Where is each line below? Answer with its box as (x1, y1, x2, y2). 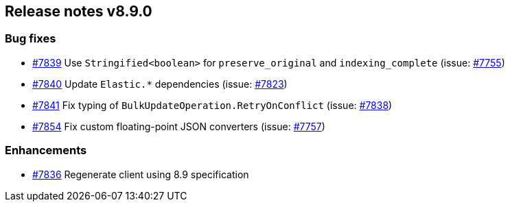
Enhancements (5, 143, 87, 158)
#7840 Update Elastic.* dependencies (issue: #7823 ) (32, 77, 288, 90)
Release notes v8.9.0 (5, 3, 152, 20)
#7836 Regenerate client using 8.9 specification (32, 168, 249, 180)
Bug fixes (5, 32, 56, 46)
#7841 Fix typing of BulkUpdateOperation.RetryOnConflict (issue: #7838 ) (32, 99, 393, 111)
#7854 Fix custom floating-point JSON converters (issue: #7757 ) (32, 120, 325, 132)
